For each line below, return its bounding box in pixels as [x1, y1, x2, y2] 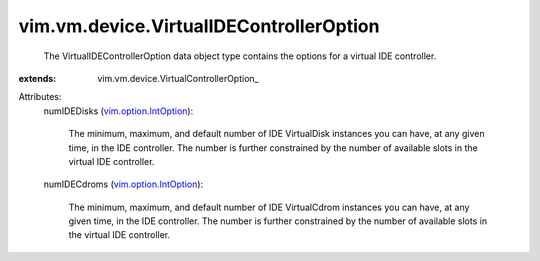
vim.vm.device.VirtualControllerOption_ [97, 72, 259, 84]
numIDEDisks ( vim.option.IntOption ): [43, 105, 194, 117]
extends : [18, 72, 57, 84]
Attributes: [18, 91, 62, 103]
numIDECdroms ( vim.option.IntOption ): [43, 178, 204, 190]
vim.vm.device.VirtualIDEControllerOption [18, 15, 380, 37]
